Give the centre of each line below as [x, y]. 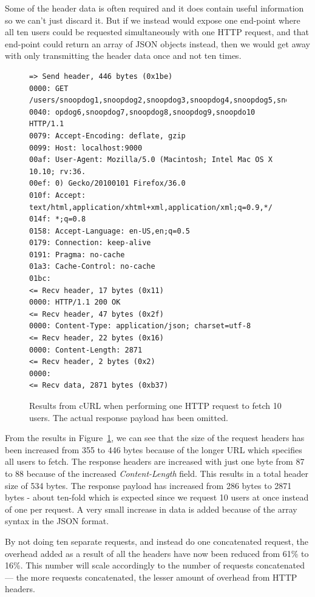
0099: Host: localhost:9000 [86, 148]
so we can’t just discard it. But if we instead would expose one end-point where [153, 20]
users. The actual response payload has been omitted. [129, 417]
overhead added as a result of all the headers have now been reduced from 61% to [157, 553]
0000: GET [49, 88]
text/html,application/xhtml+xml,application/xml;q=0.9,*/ [151, 207]
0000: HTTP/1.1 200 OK [75, 302]
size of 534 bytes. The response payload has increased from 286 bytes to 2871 [148, 485]
